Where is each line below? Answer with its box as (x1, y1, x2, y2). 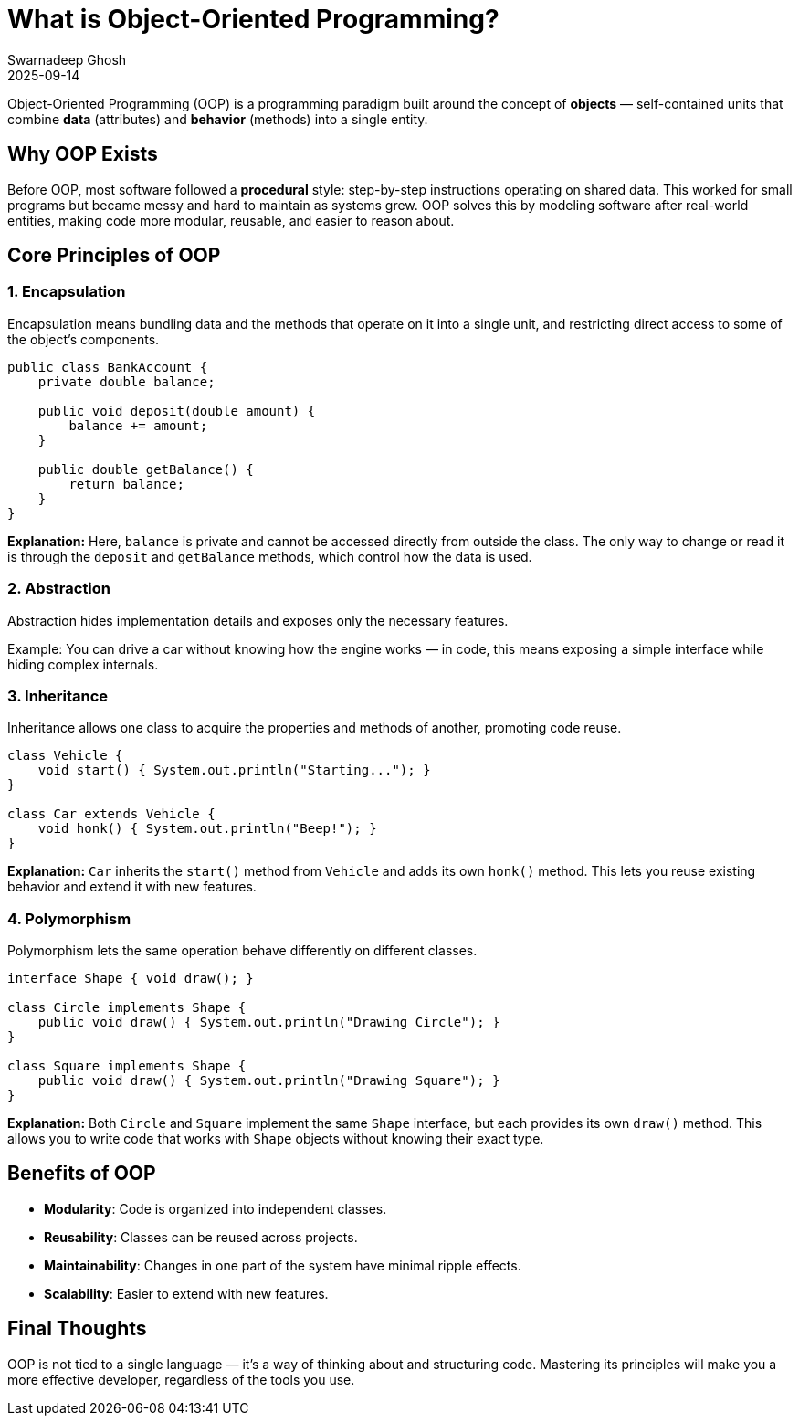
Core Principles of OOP (7, 244, 221, 268)
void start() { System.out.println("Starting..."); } (37, 763, 431, 778)
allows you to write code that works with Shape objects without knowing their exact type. (7, 1131, 544, 1147)
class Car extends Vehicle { (7, 806, 216, 822)
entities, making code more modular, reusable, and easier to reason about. (7, 212, 455, 228)
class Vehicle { (7, 748, 123, 764)
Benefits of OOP (7, 1162, 156, 1186)
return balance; (68, 476, 184, 491)
